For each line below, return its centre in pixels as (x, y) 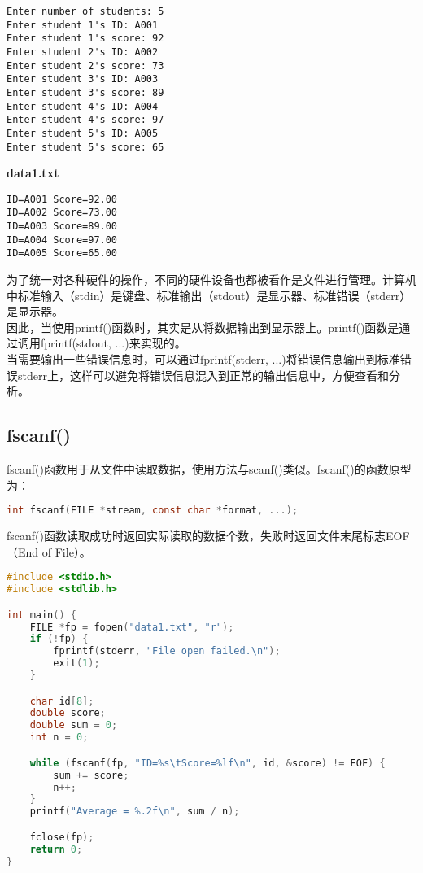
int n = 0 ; (59, 738)
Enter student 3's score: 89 (85, 92)
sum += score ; (91, 775)
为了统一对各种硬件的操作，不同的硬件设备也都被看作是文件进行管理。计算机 (211, 279)
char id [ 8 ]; (62, 701)
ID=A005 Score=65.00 (62, 253)
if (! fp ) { (59, 639)
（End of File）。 (49, 551)
